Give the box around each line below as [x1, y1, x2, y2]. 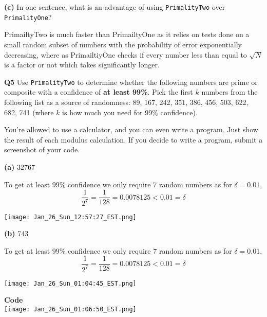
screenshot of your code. [4, 144, 80, 155]
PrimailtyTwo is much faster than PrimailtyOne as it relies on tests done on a [4, 29, 250, 40]
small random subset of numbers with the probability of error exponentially [4, 39, 242, 49]
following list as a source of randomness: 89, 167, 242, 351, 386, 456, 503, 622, [4, 96, 249, 107]
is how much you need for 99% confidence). [62, 107, 198, 117]
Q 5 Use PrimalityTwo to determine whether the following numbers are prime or [4, 76, 258, 87]
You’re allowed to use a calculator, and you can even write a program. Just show [4, 124, 258, 135]
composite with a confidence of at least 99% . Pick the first [4, 86, 193, 97]
